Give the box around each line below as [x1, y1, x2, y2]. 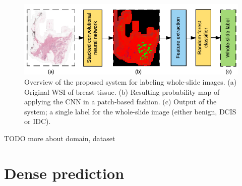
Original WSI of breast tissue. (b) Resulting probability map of [24, 86, 220, 97]
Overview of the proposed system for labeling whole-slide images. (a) [24, 76, 237, 87]
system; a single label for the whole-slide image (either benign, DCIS [24, 106, 236, 116]
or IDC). [24, 116, 51, 127]
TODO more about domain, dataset [4, 133, 115, 143]
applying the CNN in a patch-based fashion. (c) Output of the [24, 96, 217, 107]
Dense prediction [4, 162, 125, 183]
